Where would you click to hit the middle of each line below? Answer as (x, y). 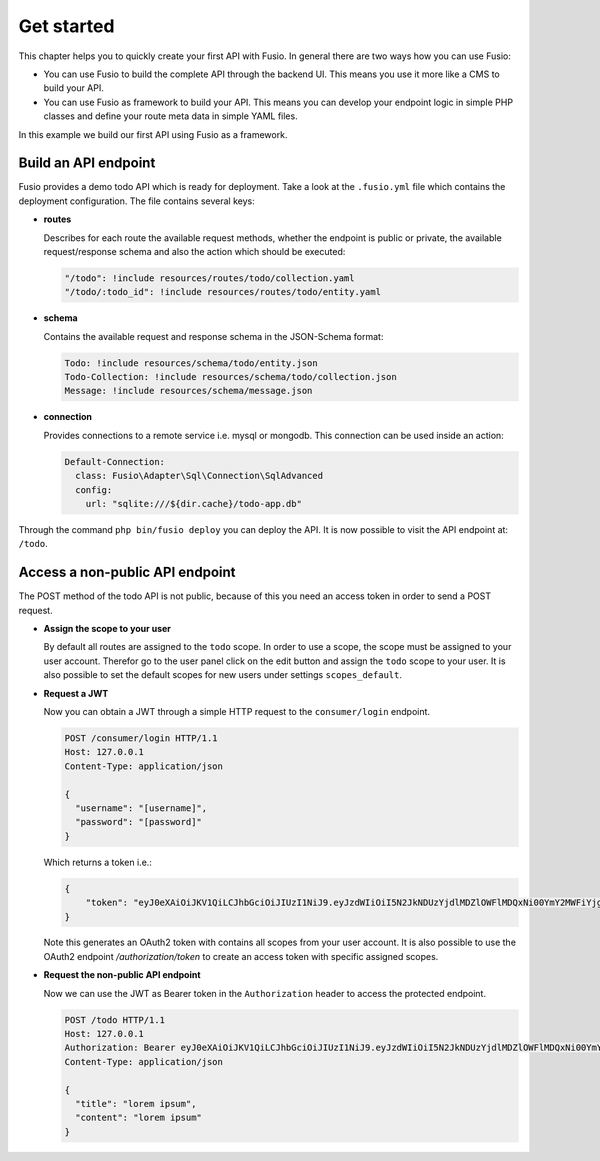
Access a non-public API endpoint (127, 572)
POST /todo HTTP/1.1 (114, 1019)
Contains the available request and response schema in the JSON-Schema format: (213, 336)
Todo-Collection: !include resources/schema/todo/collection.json (230, 377)
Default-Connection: (114, 461)
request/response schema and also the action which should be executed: (194, 251)
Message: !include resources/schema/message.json (188, 391)
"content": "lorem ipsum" (138, 1118)
